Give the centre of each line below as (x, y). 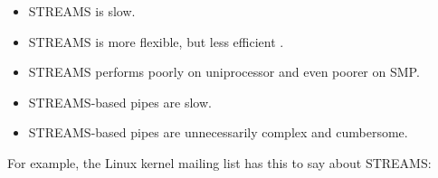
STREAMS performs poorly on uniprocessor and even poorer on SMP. (224, 72)
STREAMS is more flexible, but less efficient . (156, 41)
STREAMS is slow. (82, 11)
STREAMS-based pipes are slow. (120, 102)
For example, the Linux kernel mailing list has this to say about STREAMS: (219, 162)
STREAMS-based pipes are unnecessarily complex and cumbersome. (218, 132)
